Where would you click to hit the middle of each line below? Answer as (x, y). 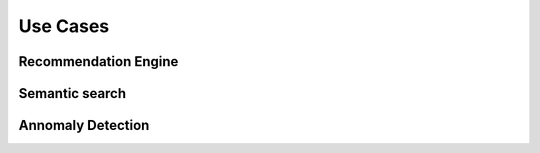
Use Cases (64, 26)
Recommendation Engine (98, 61)
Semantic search (72, 93)
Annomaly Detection (84, 125)
